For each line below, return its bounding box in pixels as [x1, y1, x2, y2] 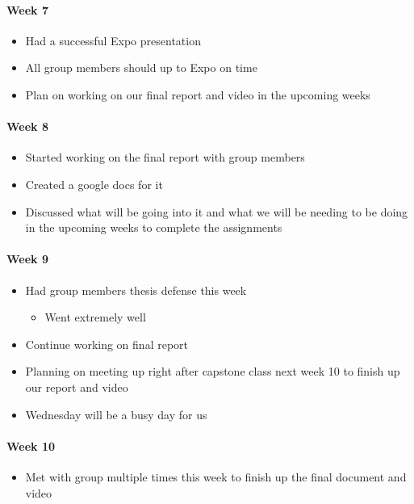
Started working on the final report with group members [25, 149, 305, 166]
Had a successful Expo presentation [25, 31, 201, 48]
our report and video [25, 378, 128, 395]
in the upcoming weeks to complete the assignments [25, 219, 282, 236]
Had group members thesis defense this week [25, 281, 247, 298]
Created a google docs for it [25, 175, 163, 192]
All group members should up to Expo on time [25, 59, 257, 76]
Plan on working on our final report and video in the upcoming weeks [25, 86, 370, 103]
